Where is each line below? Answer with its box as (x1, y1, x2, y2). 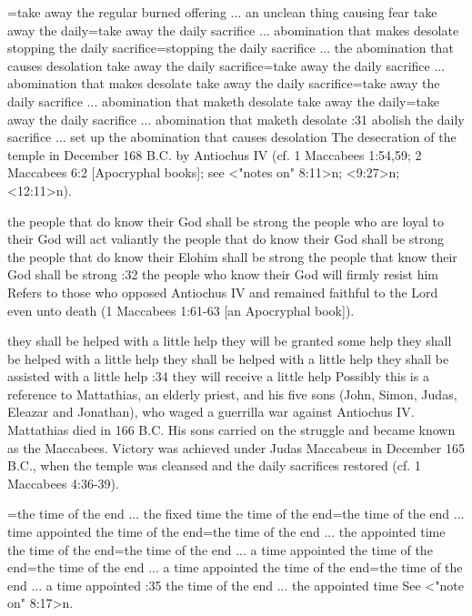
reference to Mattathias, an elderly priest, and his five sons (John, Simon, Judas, (7, 384, 457, 403)
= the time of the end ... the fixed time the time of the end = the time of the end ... (7, 504, 465, 523)
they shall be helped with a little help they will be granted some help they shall (7, 331, 452, 350)
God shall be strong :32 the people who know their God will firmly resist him (7, 265, 438, 284)
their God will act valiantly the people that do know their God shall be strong (7, 229, 445, 248)
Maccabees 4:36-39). (7, 473, 119, 492)
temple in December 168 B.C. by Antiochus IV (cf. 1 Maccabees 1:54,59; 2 (7, 145, 422, 164)
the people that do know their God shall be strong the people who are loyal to (7, 211, 444, 230)
